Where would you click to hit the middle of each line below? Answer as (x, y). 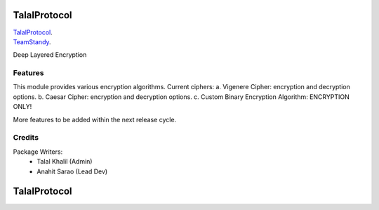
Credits (26, 138)
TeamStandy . (32, 41)
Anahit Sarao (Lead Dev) (72, 171)
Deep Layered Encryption (50, 55)
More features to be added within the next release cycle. (95, 119)
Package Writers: (38, 152)
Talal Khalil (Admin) (65, 162)
